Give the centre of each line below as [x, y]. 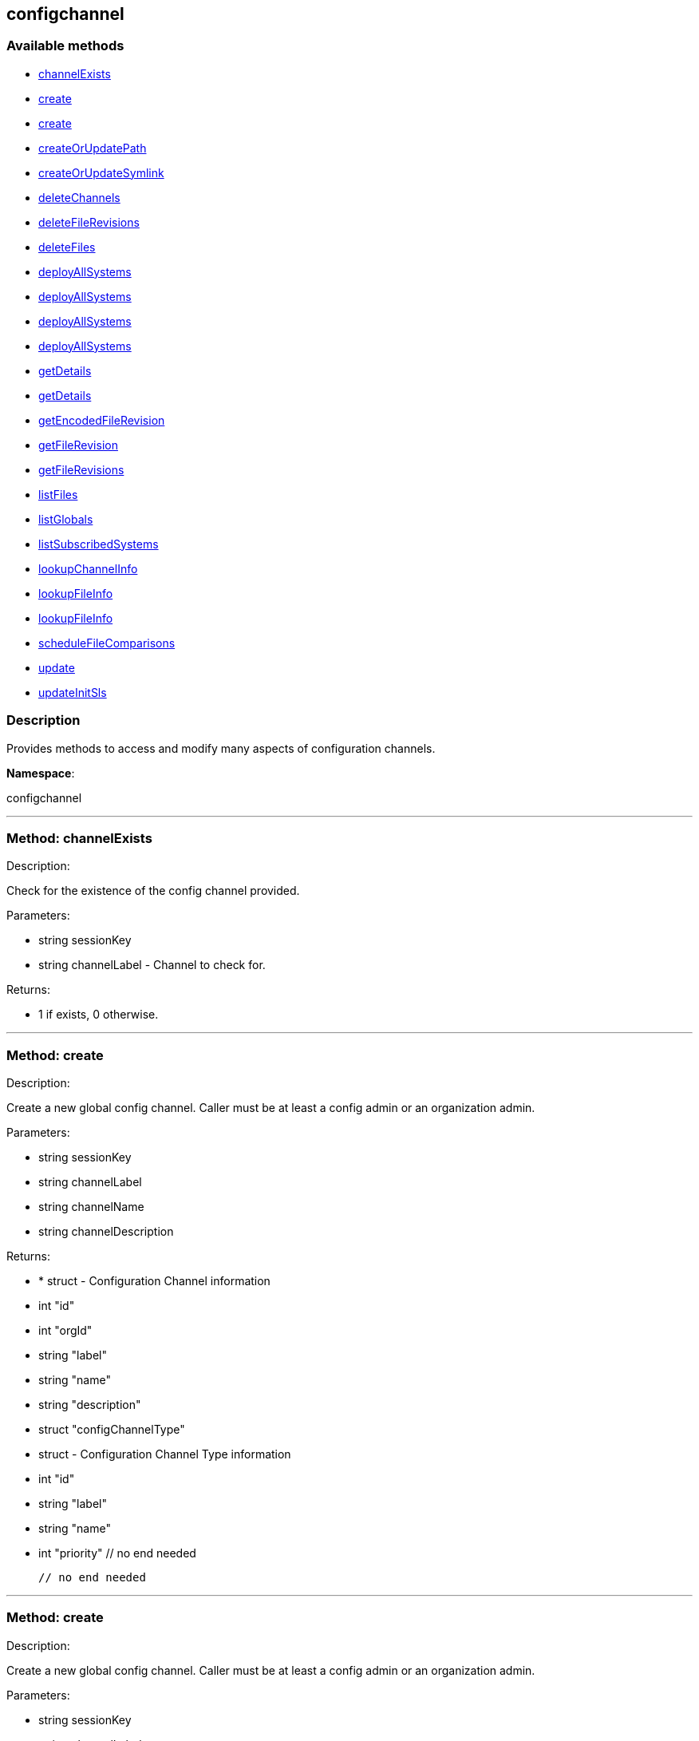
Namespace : [41, 773]
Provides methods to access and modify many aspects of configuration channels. [221, 748]
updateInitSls [73, 692]
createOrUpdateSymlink [101, 172]
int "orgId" [65, 1331]
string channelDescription [106, 1232]
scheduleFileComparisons [107, 643]
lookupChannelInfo [88, 568]
